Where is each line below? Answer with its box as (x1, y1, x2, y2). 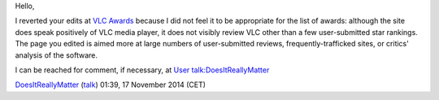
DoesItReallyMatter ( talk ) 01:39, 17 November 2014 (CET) (15, 80, 206, 89)
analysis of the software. (15, 50, 98, 60)
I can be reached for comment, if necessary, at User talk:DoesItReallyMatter (15, 65, 270, 75)
